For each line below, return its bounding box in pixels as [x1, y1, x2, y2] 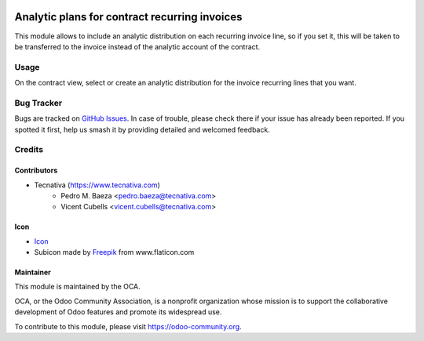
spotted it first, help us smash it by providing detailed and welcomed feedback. [14, 125, 270, 134]
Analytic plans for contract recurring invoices [14, 10, 243, 24]
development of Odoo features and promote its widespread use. [14, 307, 222, 317]
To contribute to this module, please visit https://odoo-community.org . [14, 321, 243, 331]
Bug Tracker [14, 97, 63, 108]
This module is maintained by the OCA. [14, 282, 141, 292]
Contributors [14, 165, 58, 176]
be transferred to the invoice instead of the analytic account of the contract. [14, 42, 261, 51]
